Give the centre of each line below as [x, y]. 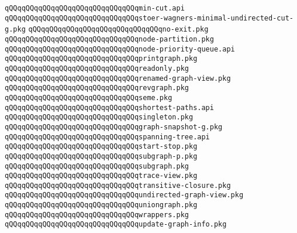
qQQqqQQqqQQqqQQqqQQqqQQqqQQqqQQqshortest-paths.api [109, 107]
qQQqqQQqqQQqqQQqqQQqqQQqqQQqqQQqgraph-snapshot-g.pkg [114, 127]
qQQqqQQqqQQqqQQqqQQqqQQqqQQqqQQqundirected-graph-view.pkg [124, 195]
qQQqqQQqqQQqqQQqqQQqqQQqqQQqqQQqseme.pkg [89, 97]
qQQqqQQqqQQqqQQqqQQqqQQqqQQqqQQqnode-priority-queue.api [120, 49]
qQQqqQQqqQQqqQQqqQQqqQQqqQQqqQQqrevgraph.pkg [97, 88]
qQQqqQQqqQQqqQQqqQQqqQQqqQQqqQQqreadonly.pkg [97, 68]
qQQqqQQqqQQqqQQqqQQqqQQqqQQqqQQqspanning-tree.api [107, 137]
